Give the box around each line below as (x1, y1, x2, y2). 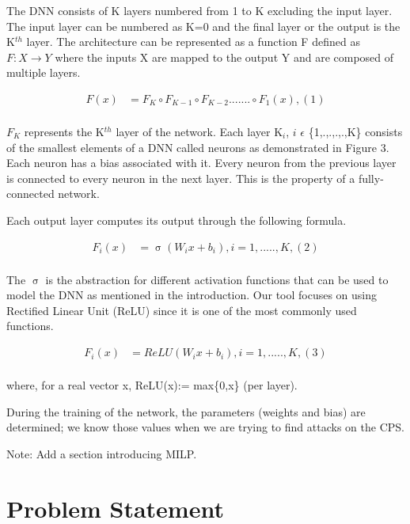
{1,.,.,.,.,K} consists (308, 123, 403, 140)
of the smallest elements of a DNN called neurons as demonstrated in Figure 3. (6, 139, 389, 155)
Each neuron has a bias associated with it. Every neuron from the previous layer (6, 154, 397, 171)
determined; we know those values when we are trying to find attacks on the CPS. (6, 419, 404, 435)
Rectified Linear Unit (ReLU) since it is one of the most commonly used (6, 302, 357, 318)
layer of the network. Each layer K (116, 123, 283, 140)
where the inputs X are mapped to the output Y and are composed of (55, 48, 394, 65)
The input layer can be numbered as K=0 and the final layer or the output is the (6, 17, 401, 34)
